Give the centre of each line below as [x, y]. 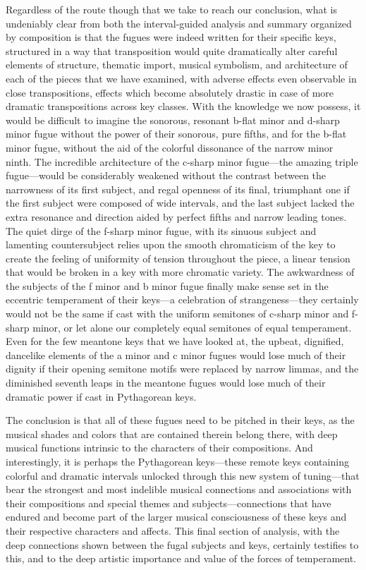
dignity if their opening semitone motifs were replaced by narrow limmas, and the [182, 369]
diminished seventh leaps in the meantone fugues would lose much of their [166, 383]
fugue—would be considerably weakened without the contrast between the [166, 175]
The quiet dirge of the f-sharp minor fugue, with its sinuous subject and [161, 230]
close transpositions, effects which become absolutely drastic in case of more [170, 92]
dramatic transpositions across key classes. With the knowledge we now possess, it [183, 106]
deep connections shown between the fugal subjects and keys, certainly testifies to [182, 544]
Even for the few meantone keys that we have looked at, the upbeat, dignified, [175, 341]
